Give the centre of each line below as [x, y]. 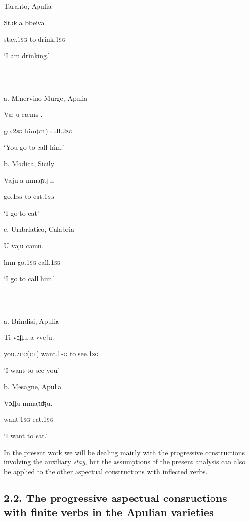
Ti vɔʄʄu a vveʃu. [29, 337]
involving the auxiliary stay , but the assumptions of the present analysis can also [125, 462]
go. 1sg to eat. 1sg [29, 196]
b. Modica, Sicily [29, 163]
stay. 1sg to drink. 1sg [35, 39]
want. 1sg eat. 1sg [29, 419]
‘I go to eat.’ [22, 212]
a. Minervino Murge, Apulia [46, 98]
